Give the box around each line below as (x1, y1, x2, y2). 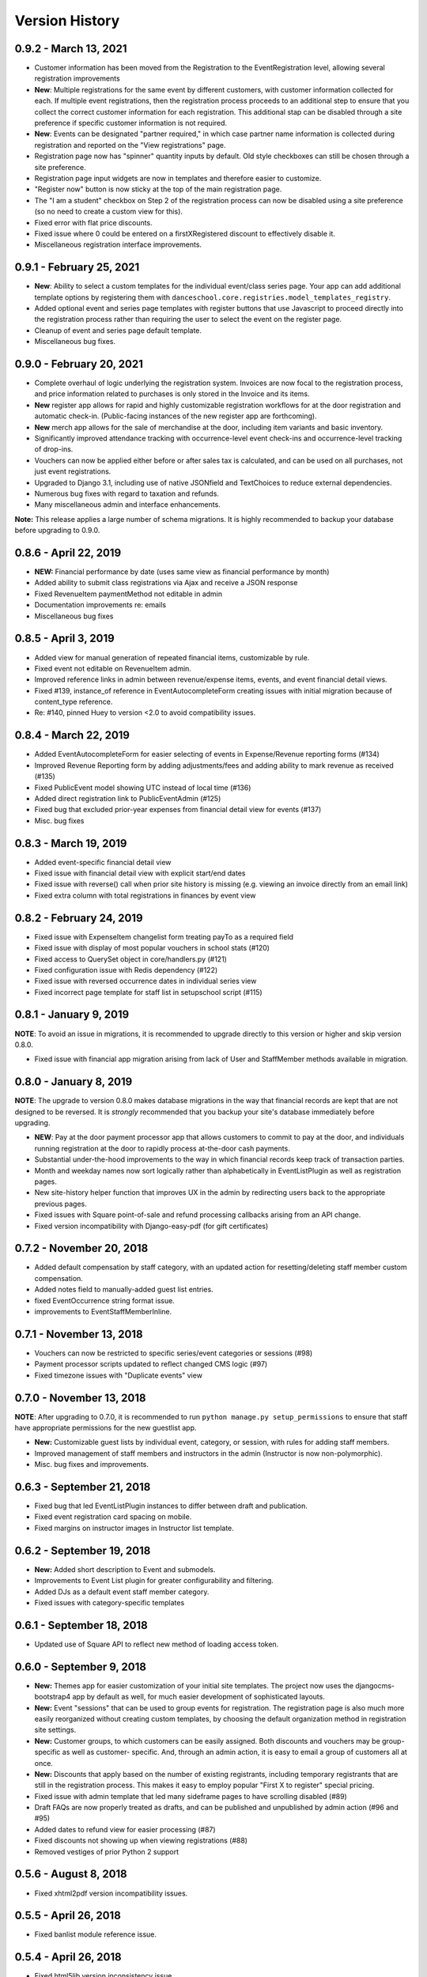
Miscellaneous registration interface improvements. (34, 240, 202, 249)
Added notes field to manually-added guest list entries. (34, 1285, 213, 1295)
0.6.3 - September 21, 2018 (14, 1480, 151, 1494)
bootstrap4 (34, 1692, 71, 1702)
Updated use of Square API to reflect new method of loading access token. (34, 1639, 279, 1649)
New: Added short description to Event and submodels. (34, 1564, 216, 1574)
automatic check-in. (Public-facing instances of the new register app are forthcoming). (34, 411, 317, 421)
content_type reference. (34, 697, 113, 707)
